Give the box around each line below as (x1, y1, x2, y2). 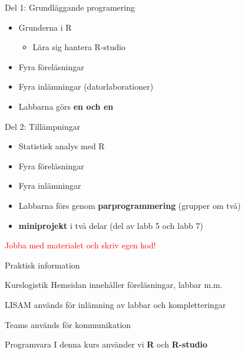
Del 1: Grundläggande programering (5, 1, 135, 13)
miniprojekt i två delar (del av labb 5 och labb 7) (18, 219, 203, 231)
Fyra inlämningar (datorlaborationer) (18, 80, 154, 93)
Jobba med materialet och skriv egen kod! (5, 239, 156, 251)
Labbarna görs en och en (18, 100, 114, 112)
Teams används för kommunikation (5, 318, 131, 330)
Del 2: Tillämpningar (5, 120, 81, 132)
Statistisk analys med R (18, 140, 105, 152)
